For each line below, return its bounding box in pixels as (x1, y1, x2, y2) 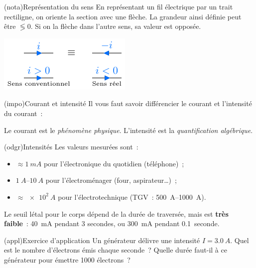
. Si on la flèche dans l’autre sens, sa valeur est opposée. (30, 21, 201, 31)
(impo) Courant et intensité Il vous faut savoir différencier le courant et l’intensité (4, 98, 252, 109)
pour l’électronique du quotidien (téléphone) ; (43, 158, 184, 168)
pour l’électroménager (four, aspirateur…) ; (45, 175, 177, 185)
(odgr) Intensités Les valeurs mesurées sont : (4, 141, 138, 152)
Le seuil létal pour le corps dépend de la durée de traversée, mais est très (4, 208, 229, 219)
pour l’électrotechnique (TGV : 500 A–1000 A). (58, 191, 206, 202)
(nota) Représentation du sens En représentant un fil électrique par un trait (4, 1, 233, 11)
